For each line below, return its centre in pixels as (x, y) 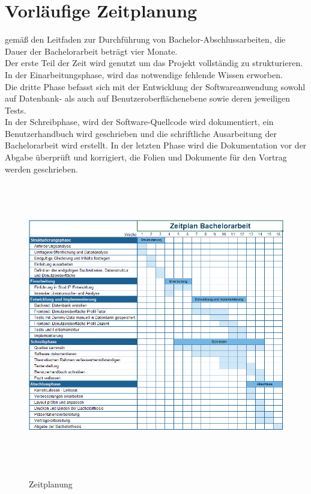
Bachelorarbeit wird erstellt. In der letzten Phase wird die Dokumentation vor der (156, 145)
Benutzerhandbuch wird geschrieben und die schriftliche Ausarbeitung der (141, 133)
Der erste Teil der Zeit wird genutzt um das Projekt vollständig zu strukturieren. (154, 63)
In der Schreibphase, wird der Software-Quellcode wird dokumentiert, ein (139, 122)
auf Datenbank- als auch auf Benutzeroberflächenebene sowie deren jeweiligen (148, 98)
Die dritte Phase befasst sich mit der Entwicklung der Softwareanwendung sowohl (155, 86)
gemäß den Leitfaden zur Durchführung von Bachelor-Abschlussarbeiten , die (145, 39)
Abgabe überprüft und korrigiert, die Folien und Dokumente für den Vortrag (146, 157)
